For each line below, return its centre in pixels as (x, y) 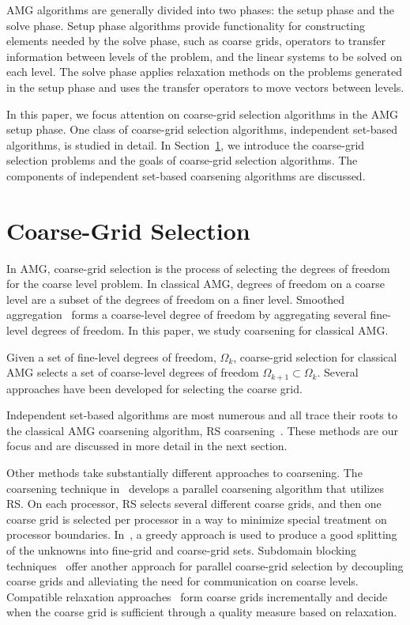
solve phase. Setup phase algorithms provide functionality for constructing (186, 25)
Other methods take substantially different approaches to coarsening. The (184, 473)
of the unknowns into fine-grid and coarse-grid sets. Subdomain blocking (182, 550)
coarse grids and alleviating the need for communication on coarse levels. (182, 581)
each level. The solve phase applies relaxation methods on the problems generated (204, 72)
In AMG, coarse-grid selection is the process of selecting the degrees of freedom (198, 268)
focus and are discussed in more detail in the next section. (147, 446)
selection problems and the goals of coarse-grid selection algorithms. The (182, 160)
